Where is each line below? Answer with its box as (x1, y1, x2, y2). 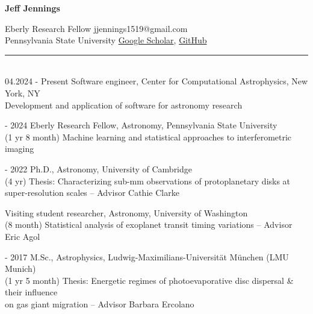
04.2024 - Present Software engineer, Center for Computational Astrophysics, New (5, 75, 308, 87)
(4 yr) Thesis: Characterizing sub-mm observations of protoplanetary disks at (5, 174, 291, 187)
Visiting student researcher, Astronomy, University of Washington (5, 206, 248, 219)
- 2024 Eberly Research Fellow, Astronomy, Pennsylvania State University (5, 119, 277, 131)
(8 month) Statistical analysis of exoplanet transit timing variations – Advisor (5, 218, 293, 231)
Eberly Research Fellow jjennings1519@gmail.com (5, 22, 188, 34)
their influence (5, 286, 58, 298)
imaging (5, 142, 34, 155)
